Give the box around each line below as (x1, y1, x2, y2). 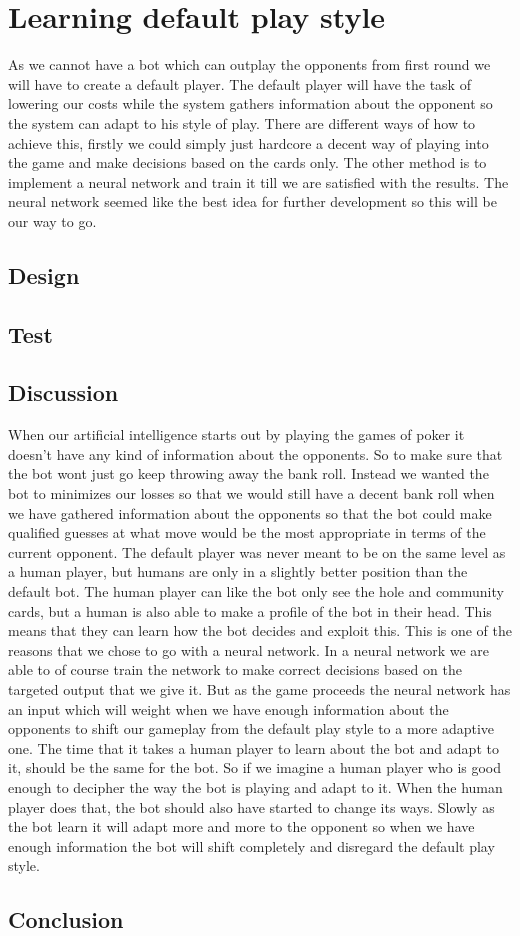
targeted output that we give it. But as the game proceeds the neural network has (8, 678, 511, 699)
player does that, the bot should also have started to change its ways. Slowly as (8, 796, 495, 817)
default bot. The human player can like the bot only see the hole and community (8, 580, 504, 601)
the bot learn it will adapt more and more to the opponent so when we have (8, 816, 475, 837)
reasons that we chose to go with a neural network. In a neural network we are (8, 639, 490, 660)
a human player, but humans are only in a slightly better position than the (8, 561, 468, 582)
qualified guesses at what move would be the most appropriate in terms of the (8, 522, 486, 543)
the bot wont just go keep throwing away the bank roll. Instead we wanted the (8, 463, 489, 484)
